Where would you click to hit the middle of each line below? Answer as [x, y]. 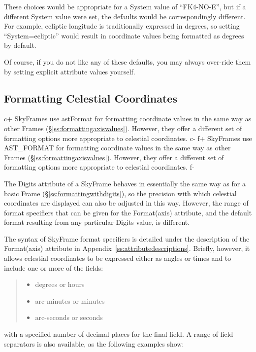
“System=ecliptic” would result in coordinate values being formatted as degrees [124, 35]
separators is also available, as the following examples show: [94, 343]
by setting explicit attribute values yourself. [70, 71]
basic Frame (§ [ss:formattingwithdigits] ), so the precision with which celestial [120, 193]
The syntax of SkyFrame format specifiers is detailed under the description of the [127, 238]
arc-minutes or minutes [70, 300]
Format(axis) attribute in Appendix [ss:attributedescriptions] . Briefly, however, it [127, 248]
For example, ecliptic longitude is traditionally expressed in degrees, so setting [122, 26]
